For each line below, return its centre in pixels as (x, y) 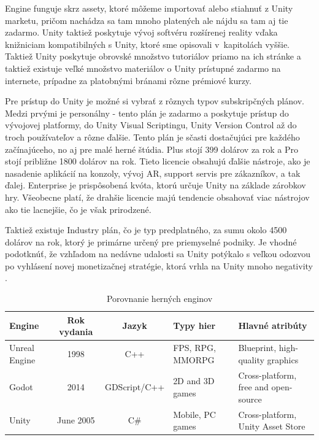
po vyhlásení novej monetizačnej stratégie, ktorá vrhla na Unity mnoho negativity (159, 265)
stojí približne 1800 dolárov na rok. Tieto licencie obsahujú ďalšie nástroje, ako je (158, 161)
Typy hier (194, 326)
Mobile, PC (194, 414)
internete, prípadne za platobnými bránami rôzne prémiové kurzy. (128, 80)
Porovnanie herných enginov (159, 299)
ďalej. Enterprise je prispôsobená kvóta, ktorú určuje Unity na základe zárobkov (156, 185)
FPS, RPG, (194, 348)
